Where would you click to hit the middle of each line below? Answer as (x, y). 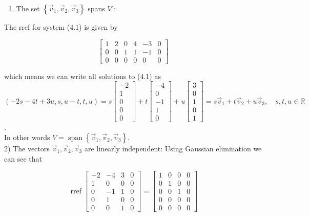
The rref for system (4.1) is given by (61, 27)
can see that (23, 158)
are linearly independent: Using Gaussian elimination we (173, 149)
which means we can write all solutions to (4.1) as (83, 76)
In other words (27, 137)
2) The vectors (27, 149)
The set (28, 8)
